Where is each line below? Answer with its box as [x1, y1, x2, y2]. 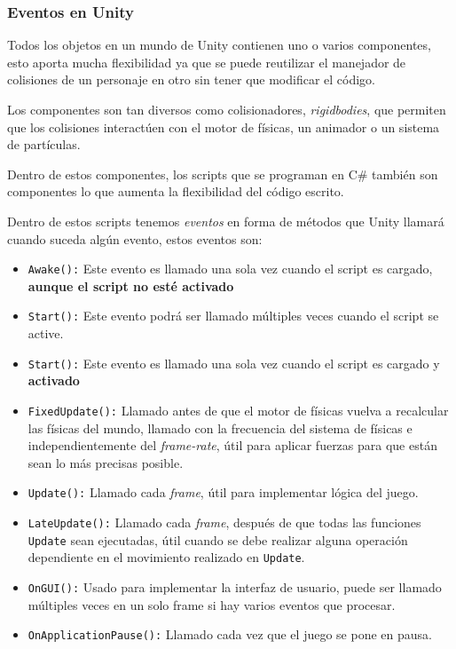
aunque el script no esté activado [28, 276, 234, 295]
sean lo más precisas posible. [28, 453, 184, 471]
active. [28, 324, 64, 343]
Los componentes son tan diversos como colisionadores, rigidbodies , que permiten [7, 100, 446, 118]
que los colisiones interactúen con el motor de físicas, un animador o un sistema [7, 117, 440, 136]
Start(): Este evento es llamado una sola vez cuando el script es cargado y [28, 353, 440, 372]
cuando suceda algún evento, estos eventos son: [7, 229, 263, 248]
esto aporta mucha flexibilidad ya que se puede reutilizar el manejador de [7, 52, 406, 71]
